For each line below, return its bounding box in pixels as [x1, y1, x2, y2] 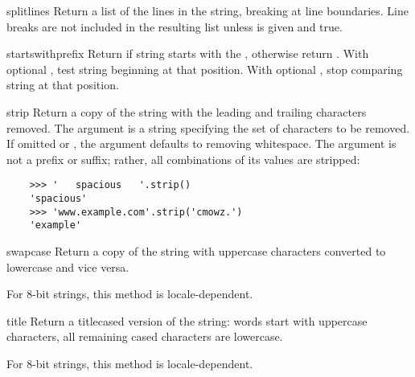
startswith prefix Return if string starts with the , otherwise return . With [6, 45, 369, 62]
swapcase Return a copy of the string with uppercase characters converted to [6, 242, 386, 259]
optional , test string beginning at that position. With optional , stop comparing [6, 60, 403, 77]
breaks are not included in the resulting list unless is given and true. [6, 18, 343, 35]
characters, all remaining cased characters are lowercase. [6, 328, 283, 345]
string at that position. [6, 76, 119, 93]
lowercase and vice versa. [6, 258, 129, 275]
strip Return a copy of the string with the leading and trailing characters [6, 103, 367, 120]
